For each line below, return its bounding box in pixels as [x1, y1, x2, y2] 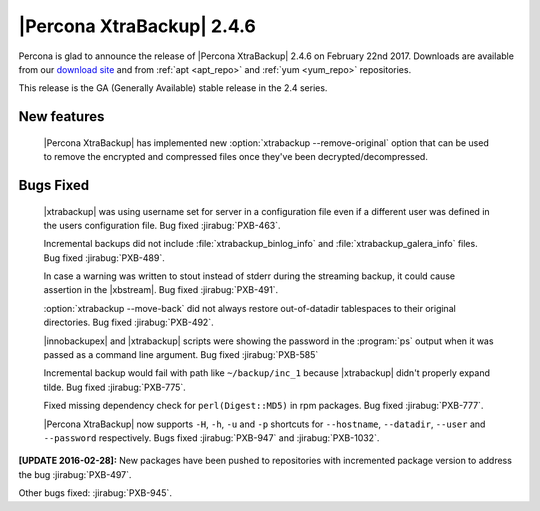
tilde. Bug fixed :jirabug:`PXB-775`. [43, 381, 187, 393]
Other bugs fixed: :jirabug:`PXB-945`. [18, 487, 172, 499]
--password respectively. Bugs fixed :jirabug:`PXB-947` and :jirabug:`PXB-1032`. [43, 432, 380, 444]
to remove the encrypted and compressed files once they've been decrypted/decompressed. [43, 151, 429, 163]
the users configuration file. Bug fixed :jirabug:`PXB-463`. [43, 219, 281, 231]
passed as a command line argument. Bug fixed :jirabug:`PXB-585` [43, 349, 319, 361]
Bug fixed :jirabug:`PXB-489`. [43, 251, 165, 264]
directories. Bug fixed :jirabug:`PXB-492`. [43, 316, 214, 329]
